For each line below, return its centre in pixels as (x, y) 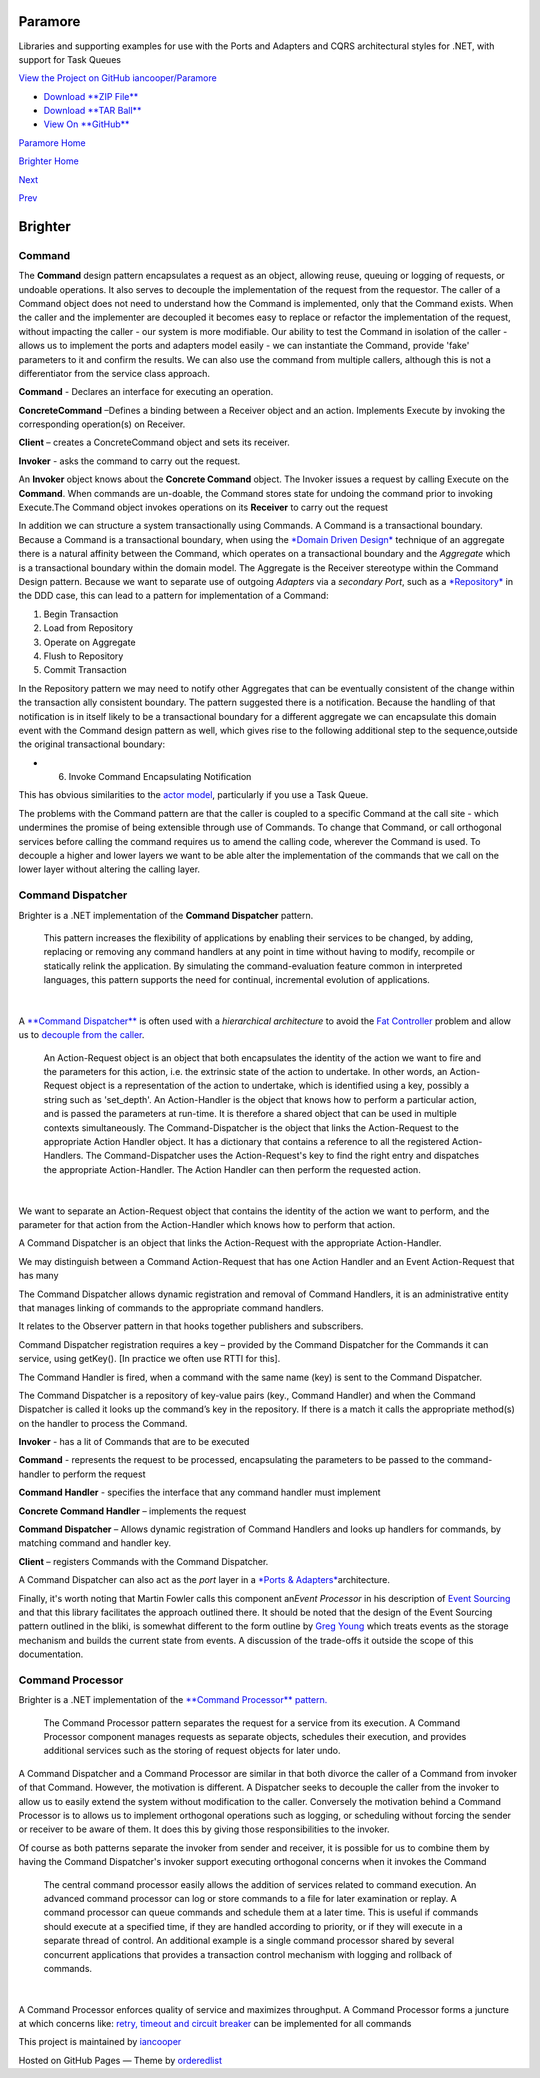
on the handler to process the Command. (103, 1423)
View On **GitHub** (86, 124)
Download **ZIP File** (91, 96)
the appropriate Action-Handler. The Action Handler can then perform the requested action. (232, 1169)
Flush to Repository (83, 656)
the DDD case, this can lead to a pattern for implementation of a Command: (173, 596)
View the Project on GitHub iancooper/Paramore (117, 78)
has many (38, 1276)
